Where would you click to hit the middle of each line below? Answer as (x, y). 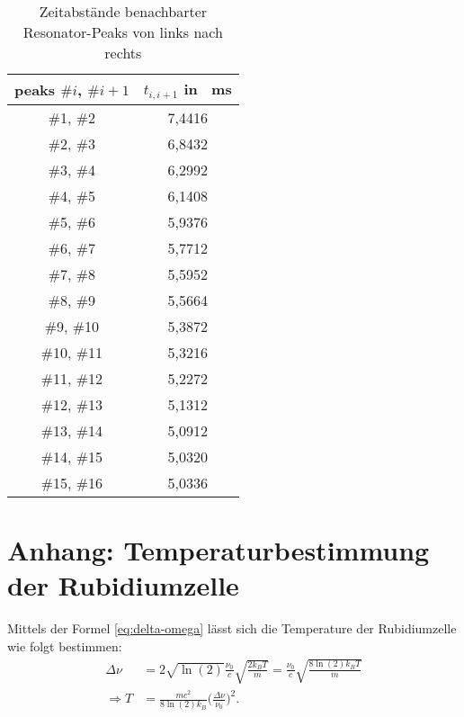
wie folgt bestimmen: (65, 645)
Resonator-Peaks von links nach (123, 32)
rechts (123, 53)
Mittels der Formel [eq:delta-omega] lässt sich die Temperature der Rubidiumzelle (232, 628)
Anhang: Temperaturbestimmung (219, 550)
